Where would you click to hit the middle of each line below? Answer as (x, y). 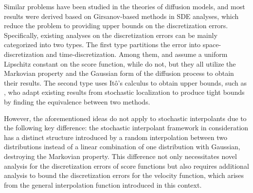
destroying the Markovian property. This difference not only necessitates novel (120, 156)
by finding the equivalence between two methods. (77, 101)
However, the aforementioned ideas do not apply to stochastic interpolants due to (125, 118)
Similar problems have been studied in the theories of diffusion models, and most (125, 6)
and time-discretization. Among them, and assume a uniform (137, 54)
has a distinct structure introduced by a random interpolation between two (116, 137)
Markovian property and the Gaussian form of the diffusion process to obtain (119, 73)
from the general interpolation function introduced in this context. (103, 184)
